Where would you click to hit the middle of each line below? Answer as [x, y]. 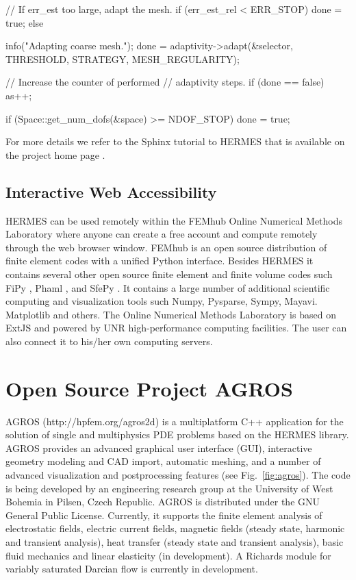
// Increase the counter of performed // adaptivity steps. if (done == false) [165, 82]
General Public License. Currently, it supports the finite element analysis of [164, 515]
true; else [25, 22]
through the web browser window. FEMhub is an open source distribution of [166, 247]
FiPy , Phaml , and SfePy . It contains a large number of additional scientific [168, 287]
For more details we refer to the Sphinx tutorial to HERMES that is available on [175, 141]
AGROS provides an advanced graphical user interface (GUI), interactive [159, 447]
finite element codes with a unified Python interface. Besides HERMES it [160, 261]
